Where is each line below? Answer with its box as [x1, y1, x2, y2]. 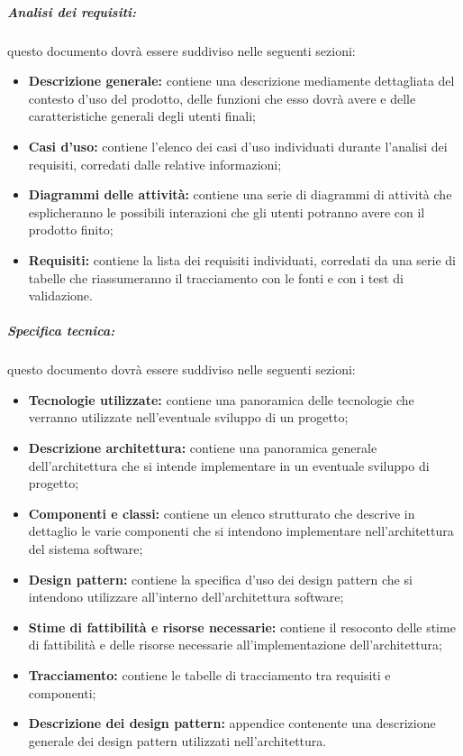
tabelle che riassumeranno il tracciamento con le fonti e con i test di [28, 268, 404, 287]
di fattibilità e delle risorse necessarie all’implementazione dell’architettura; [28, 635, 442, 654]
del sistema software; [28, 539, 143, 558]
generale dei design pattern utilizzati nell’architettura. [28, 731, 327, 750]
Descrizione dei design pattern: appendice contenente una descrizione [28, 714, 436, 733]
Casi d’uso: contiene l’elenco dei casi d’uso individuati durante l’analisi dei [28, 136, 448, 155]
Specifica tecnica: [7, 321, 115, 340]
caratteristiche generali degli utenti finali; [28, 106, 257, 125]
